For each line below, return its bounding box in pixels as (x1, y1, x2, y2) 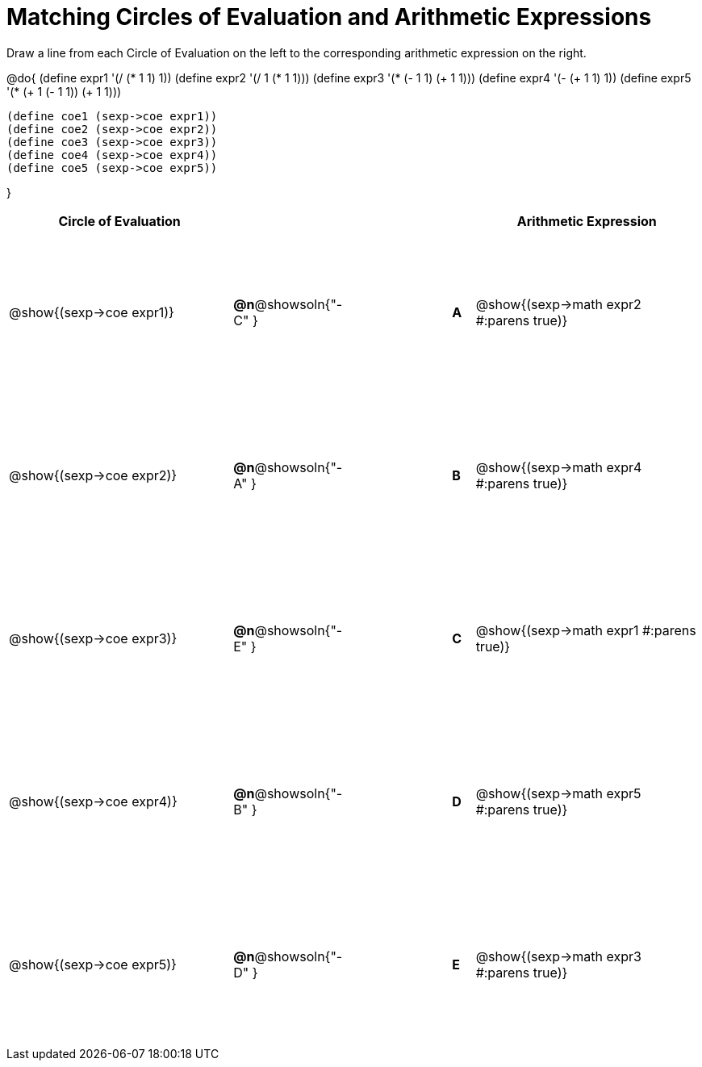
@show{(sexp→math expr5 (475, 785, 641, 801)
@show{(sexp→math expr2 (475, 295, 641, 312)
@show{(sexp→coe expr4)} (9, 793, 178, 810)
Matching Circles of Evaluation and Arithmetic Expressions (6, 3, 652, 31)
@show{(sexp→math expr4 (475, 458, 642, 475)
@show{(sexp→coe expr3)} (9, 630, 178, 646)
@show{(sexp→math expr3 (475, 948, 641, 964)
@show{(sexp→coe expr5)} (9, 956, 177, 973)
